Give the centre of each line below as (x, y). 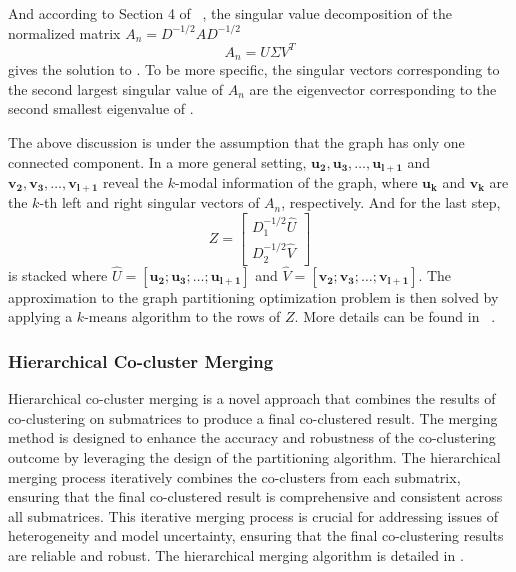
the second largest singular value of (115, 88)
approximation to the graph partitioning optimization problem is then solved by (253, 296)
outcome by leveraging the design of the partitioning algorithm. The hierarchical (254, 456)
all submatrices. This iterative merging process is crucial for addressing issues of (253, 515)
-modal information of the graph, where (296, 181)
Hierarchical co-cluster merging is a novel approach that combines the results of (252, 398)
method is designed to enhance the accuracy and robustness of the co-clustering (252, 437)
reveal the (133, 181)
